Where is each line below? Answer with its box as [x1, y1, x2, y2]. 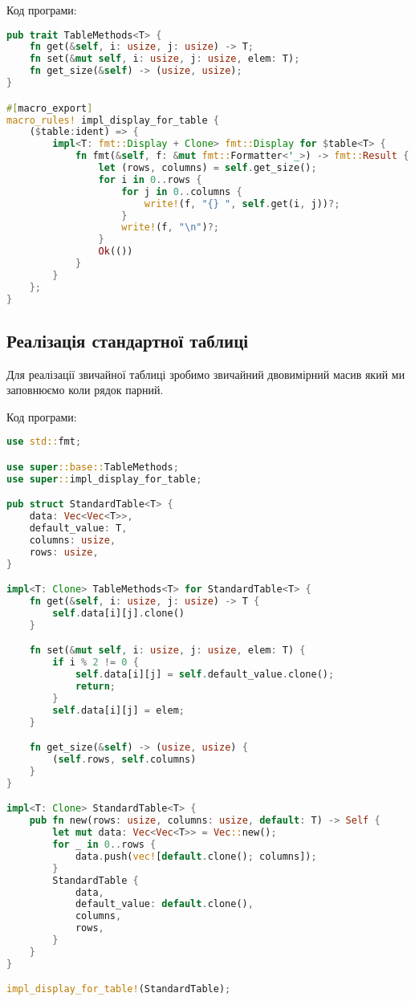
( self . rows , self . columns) [52, 754, 197, 766]
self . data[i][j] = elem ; [52, 704, 185, 716]
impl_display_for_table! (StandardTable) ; [6, 983, 231, 995]
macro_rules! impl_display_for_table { [6, 114, 219, 126]
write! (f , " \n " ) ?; [121, 222, 219, 234]
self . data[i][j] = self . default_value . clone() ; [75, 669, 335, 681]
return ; [75, 681, 116, 693]
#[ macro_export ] [6, 102, 93, 114]
